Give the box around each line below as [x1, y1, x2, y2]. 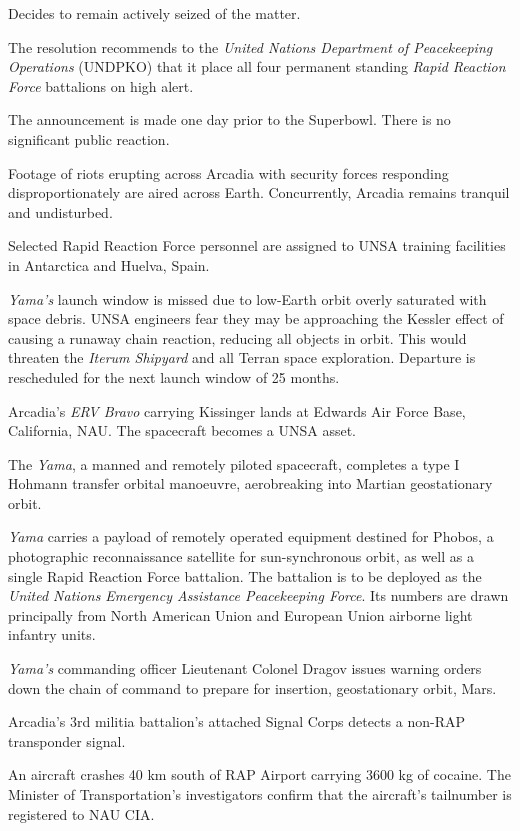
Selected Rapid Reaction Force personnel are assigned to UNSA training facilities [8, 235, 506, 256]
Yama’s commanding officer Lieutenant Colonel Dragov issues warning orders [8, 658, 482, 679]
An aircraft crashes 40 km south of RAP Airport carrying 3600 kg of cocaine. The [8, 764, 511, 785]
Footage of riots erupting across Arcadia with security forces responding [8, 162, 449, 183]
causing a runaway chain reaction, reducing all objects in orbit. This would [8, 327, 467, 348]
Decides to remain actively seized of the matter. [8, 3, 301, 23]
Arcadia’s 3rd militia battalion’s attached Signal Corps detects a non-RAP [8, 711, 466, 732]
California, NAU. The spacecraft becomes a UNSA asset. [8, 420, 357, 441]
